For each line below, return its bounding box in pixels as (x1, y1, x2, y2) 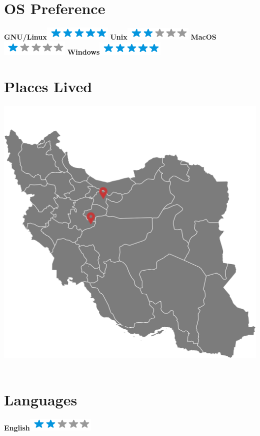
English (4, 422, 30, 433)
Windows (67, 47, 100, 57)
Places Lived (4, 76, 92, 97)
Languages (4, 389, 77, 410)
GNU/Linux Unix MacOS (4, 31, 216, 42)
